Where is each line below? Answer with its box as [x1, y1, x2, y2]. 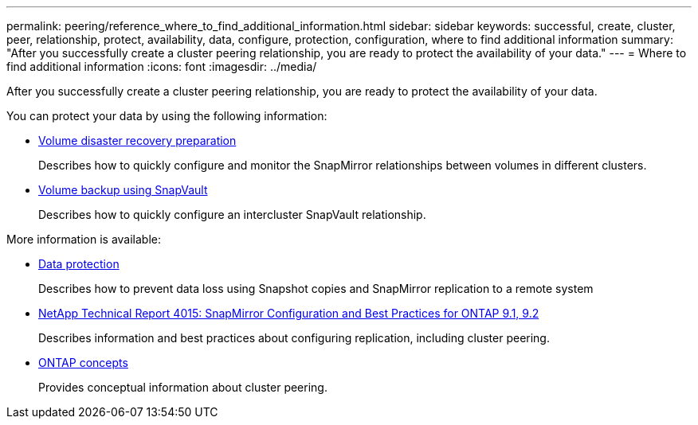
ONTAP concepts [38, 356, 128, 369]
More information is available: [6, 232, 162, 246]
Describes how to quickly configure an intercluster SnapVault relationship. [38, 208, 426, 221]
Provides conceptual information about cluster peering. [38, 380, 327, 394]
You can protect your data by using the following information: [6, 109, 327, 123]
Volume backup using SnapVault [38, 183, 208, 197]
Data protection [38, 257, 120, 271]
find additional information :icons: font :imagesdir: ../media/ [6, 60, 317, 73]
